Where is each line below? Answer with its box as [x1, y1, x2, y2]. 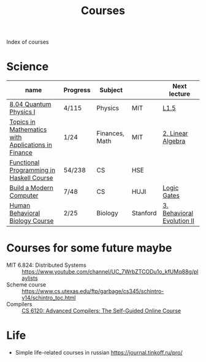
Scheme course [6, 281, 47, 288]
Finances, [96, 129, 124, 138]
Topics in [9, 118, 36, 126]
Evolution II [162, 217, 195, 225]
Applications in [9, 141, 52, 149]
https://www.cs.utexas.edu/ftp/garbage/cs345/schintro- [21, 288, 164, 295]
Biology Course [9, 217, 54, 225]
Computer [9, 191, 39, 200]
